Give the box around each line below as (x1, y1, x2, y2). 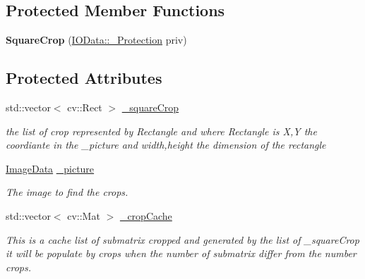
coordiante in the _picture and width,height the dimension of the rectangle (6, 137, 326, 152)
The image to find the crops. (6, 185, 128, 199)
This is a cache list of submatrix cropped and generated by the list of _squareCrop (6, 232, 359, 247)
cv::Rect (67, 100, 102, 114)
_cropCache (119, 208, 172, 223)
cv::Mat (67, 208, 100, 223)
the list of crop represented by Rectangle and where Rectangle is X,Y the (6, 123, 317, 138)
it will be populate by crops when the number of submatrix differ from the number (6, 246, 357, 261)
